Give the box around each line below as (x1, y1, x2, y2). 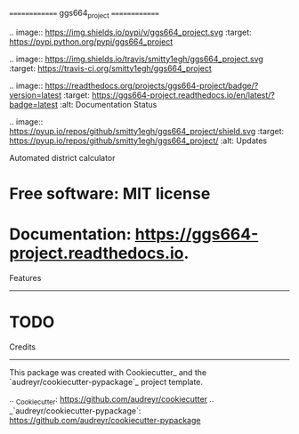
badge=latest (9, 99, 58, 109)
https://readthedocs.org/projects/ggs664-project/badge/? (44, 80, 259, 91)
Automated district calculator (9, 152, 116, 163)
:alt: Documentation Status (59, 99, 158, 109)
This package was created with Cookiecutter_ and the (9, 366, 207, 377)
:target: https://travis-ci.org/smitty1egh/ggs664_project (9, 62, 212, 74)
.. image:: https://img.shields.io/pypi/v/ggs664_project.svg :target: (9, 27, 252, 37)
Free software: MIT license (9, 183, 211, 204)
